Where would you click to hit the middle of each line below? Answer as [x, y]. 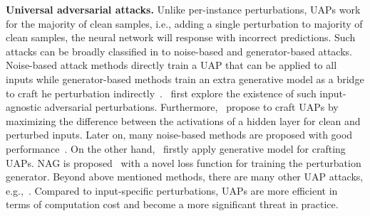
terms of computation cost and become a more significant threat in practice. [172, 204]
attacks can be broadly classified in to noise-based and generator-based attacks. [179, 51]
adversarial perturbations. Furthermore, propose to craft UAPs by [191, 107]
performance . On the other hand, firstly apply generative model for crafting [176, 148]
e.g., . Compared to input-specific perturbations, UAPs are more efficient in [172, 190]
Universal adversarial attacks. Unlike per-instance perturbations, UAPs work [183, 9]
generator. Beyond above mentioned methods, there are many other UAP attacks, [185, 177]
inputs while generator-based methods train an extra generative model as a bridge [185, 79]
